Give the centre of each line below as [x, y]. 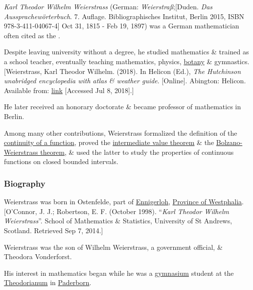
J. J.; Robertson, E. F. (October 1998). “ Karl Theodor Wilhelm [134, 211]
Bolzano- [229, 142]
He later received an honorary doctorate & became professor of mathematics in [123, 107]
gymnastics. [232, 61]
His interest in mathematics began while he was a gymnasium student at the [119, 273]
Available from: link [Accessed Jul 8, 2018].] [69, 90]
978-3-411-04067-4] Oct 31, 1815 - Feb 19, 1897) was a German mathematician [122, 26]
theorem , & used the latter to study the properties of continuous [137, 152]
